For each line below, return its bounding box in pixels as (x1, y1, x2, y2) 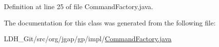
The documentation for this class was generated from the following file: (4, 17, 216, 27)
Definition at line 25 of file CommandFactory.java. (4, 1, 153, 11)
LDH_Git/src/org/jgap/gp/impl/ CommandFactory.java (4, 34, 172, 44)
